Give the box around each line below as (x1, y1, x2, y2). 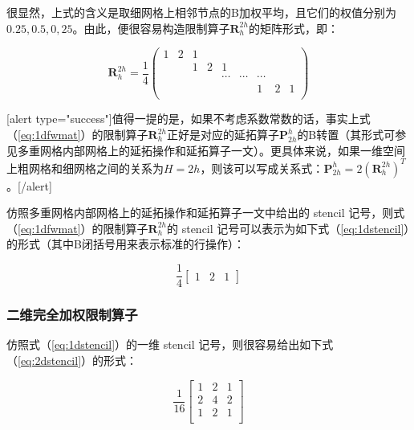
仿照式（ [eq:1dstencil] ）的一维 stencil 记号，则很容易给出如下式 (6, 336, 334, 353)
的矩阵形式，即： (248, 19, 339, 36)
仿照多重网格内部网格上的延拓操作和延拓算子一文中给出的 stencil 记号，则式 (6, 204, 405, 221)
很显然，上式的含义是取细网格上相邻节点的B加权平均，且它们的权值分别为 (6, 4, 396, 20)
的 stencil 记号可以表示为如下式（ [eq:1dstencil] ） (167, 219, 410, 236)
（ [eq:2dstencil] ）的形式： (6, 351, 138, 368)
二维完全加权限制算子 (6, 305, 138, 325)
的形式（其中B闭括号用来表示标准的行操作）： (6, 235, 245, 252)
